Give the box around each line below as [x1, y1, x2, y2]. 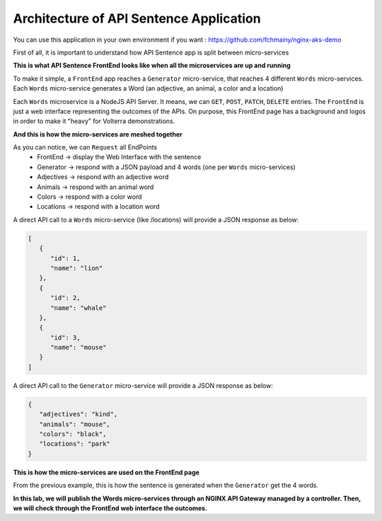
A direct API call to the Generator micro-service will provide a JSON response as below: [13, 381, 274, 389]
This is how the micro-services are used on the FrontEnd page [13, 468, 199, 476]
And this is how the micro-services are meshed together [13, 130, 183, 138]
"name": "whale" [50, 304, 107, 311]
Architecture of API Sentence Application [13, 11, 261, 26]
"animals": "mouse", [39, 420, 111, 428]
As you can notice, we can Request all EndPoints [13, 143, 158, 151]
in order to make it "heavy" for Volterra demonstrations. [13, 117, 175, 125]
